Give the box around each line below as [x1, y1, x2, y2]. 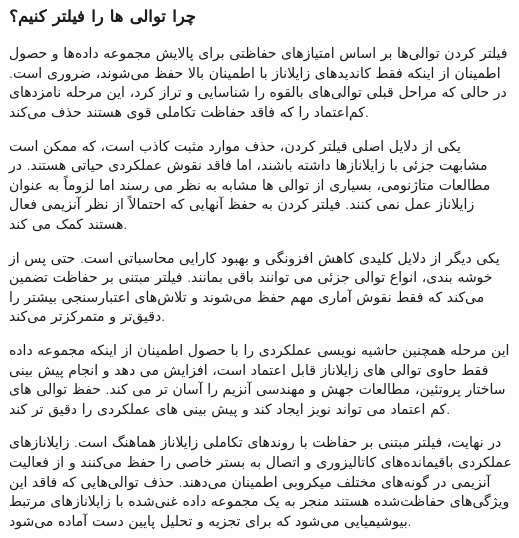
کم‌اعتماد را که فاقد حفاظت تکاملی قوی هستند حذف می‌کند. [9, 101, 369, 121]
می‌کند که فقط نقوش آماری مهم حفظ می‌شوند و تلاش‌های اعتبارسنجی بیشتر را [9, 285, 485, 306]
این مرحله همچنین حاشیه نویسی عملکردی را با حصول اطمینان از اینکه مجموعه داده [9, 338, 510, 359]
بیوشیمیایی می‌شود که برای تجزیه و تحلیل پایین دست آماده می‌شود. [9, 509, 412, 530]
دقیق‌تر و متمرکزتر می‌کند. [9, 305, 166, 326]
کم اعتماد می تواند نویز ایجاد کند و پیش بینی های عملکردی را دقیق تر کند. [9, 397, 451, 418]
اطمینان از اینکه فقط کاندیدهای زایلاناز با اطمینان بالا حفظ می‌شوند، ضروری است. [9, 61, 501, 82]
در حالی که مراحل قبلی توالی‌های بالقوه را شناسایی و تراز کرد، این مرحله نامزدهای [9, 81, 507, 102]
